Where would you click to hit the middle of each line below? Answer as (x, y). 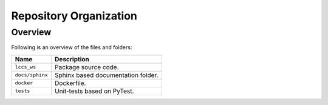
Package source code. (87, 67)
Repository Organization (74, 16)
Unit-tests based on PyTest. (94, 91)
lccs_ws (26, 67)
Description (72, 59)
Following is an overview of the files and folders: (72, 47)
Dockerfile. (70, 83)
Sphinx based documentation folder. (107, 75)
